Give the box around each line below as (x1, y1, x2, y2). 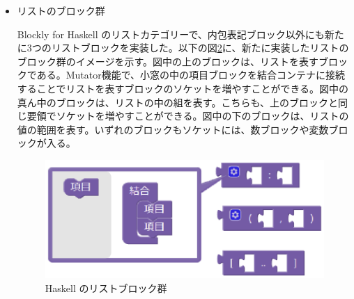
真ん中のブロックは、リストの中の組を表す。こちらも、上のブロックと (17, 95, 338, 109)
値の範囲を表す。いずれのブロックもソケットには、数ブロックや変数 (17, 122, 329, 136)
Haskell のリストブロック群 (45, 280, 167, 295)
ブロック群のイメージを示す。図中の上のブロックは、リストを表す (17, 54, 319, 68)
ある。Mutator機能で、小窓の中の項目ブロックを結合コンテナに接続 (36, 67, 346, 82)
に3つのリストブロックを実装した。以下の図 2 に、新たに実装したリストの (17, 40, 349, 55)
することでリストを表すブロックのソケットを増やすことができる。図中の (17, 81, 349, 95)
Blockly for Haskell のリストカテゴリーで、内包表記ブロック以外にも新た (17, 26, 344, 41)
